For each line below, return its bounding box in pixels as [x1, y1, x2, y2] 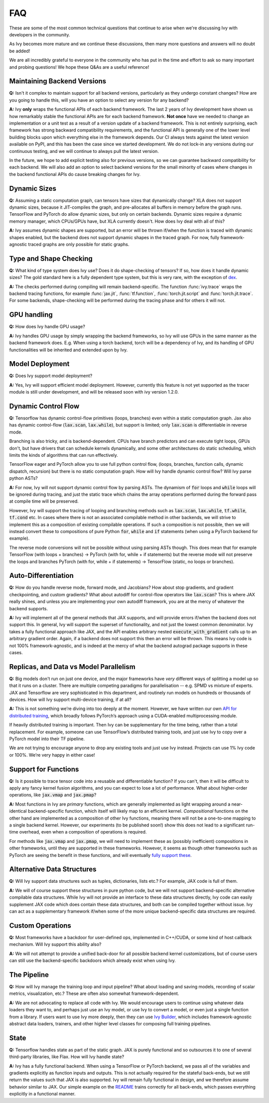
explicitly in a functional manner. [9, 1091, 76, 1097]
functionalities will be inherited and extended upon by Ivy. [9, 347, 128, 353]
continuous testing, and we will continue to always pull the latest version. [9, 148, 159, 154]
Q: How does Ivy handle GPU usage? [9, 324, 86, 330]
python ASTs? [9, 475, 38, 481]
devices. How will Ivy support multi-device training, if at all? [9, 696, 132, 702]
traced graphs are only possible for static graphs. [28, 241, 130, 247]
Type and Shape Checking [9, 254, 93, 263]
